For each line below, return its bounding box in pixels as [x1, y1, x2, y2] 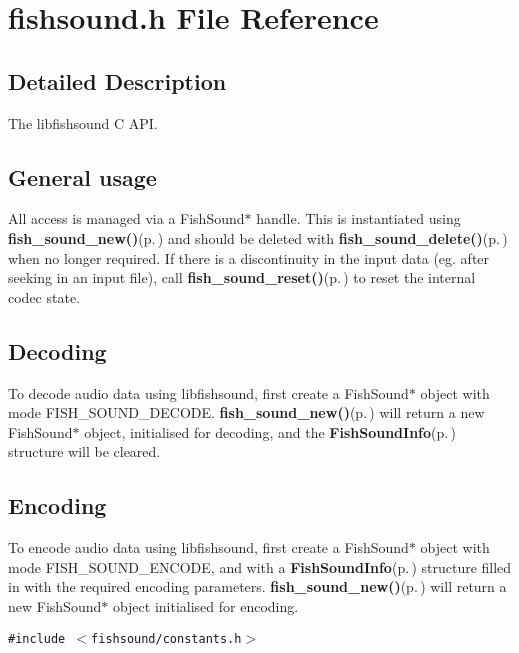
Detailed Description [8, 65, 227, 96]
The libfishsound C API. [8, 112, 158, 133]
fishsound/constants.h [91, 631, 242, 646]
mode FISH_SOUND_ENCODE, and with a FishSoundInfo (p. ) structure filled [8, 556, 512, 577]
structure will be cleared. [8, 441, 161, 462]
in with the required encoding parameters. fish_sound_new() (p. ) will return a [8, 576, 507, 597]
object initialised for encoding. [112, 595, 299, 616]
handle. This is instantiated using [256, 208, 461, 229]
